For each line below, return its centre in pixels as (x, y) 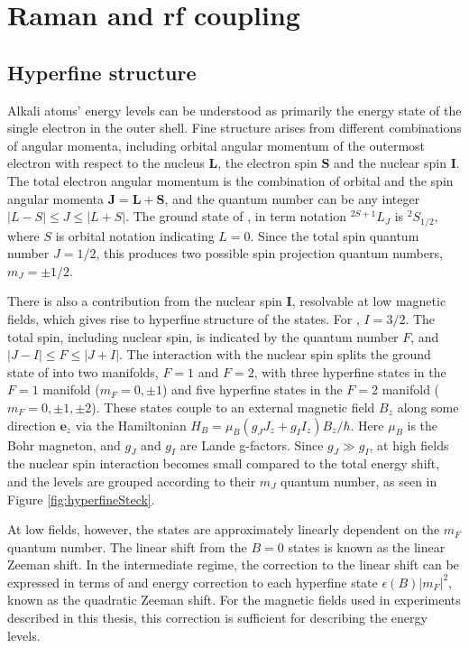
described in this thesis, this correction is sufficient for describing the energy (217, 618)
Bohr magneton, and (64, 444)
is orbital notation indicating (135, 235)
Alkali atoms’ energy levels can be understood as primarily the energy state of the (234, 110)
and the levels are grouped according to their (132, 481)
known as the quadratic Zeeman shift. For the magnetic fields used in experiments (234, 600)
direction (32, 425)
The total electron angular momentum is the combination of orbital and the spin (230, 180)
